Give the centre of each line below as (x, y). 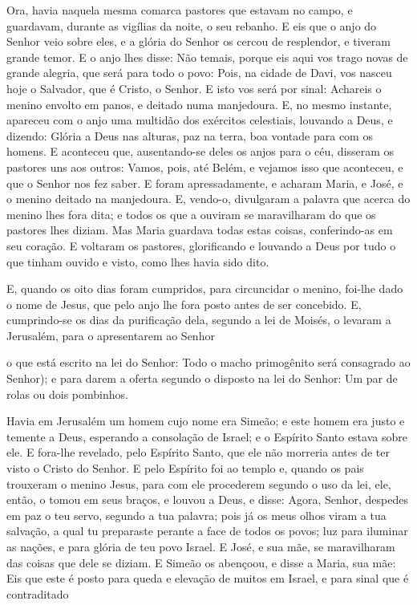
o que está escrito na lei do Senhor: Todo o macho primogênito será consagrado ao (208, 362)
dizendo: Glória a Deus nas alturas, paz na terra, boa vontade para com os (190, 135)
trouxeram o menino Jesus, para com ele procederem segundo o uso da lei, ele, (199, 483)
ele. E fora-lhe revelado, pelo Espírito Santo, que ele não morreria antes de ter (198, 452)
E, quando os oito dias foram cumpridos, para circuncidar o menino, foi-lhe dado (205, 288)
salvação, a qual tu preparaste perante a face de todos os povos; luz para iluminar (207, 531)
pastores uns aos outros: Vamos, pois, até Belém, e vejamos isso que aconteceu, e (205, 166)
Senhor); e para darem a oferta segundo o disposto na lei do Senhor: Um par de (202, 378)
